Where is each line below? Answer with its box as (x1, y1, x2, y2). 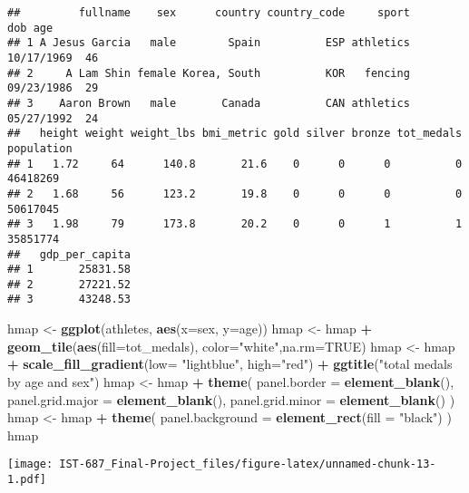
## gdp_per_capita (7, 247, 132, 261)
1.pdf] (7, 472, 46, 486)
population (7, 141, 73, 155)
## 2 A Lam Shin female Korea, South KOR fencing (7, 66, 410, 80)
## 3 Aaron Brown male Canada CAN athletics (7, 96, 410, 110)
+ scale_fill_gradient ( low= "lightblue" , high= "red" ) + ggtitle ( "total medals (7, 354, 453, 373)
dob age (7, 21, 54, 34)
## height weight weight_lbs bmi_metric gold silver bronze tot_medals (7, 127, 463, 140)
